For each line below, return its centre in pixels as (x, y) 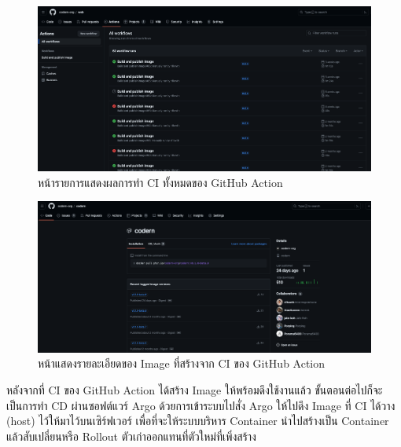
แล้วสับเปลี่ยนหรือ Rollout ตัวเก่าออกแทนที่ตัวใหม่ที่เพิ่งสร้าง (131, 436)
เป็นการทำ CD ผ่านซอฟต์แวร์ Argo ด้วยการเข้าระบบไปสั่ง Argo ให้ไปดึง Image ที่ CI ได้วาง (201, 405)
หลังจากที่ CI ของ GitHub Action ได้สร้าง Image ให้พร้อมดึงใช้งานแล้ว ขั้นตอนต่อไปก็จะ (195, 390)
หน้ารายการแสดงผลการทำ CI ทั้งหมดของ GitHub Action (160, 182)
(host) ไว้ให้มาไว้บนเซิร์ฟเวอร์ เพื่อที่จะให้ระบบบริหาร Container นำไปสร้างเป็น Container (198, 421)
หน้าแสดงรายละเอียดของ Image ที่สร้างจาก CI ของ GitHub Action (182, 363)
